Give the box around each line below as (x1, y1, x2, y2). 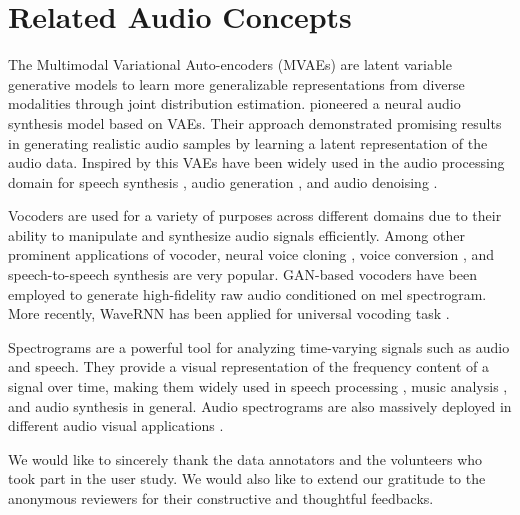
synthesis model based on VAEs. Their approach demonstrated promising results (8, 112, 502, 133)
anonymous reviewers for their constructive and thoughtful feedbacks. (8, 488, 434, 508)
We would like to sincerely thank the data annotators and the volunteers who (8, 448, 483, 469)
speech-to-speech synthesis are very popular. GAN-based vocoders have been (8, 264, 477, 285)
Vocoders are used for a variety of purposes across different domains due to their (8, 205, 502, 226)
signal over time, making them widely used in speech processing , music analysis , (8, 376, 508, 397)
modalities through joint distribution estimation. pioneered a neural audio (8, 93, 461, 114)
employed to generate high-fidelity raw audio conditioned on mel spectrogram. (8, 283, 487, 304)
